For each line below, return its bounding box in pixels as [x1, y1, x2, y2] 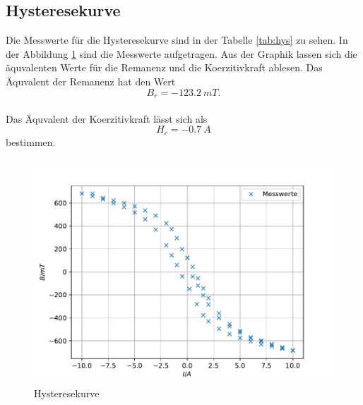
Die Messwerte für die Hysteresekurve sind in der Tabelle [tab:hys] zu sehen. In [6, 32, 348, 47]
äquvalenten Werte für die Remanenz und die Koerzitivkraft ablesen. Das [6, 60, 323, 75]
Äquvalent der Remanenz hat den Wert [6, 73, 176, 88]
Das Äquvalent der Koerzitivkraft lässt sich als [6, 111, 208, 126]
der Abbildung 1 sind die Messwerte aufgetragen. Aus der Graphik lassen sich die [6, 46, 357, 61]
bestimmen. [6, 134, 56, 149]
